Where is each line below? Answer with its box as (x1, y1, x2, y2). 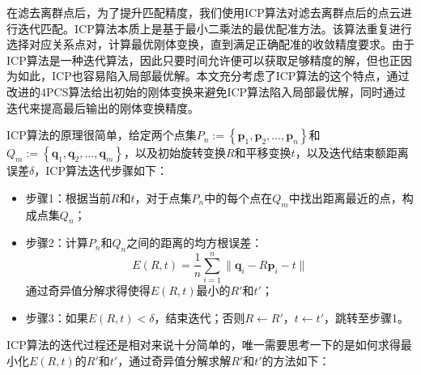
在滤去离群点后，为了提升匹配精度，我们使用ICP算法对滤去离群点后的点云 (6, 4, 401, 20)
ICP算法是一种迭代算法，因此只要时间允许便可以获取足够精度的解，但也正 (6, 51, 401, 68)
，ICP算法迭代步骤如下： (34, 162, 168, 179)
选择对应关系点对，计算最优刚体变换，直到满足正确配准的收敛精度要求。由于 (6, 36, 415, 53)
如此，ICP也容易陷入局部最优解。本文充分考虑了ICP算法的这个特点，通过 (17, 67, 410, 84)
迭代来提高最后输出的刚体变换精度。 (6, 99, 199, 116)
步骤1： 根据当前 (25, 189, 111, 206)
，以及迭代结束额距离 (295, 144, 409, 161)
